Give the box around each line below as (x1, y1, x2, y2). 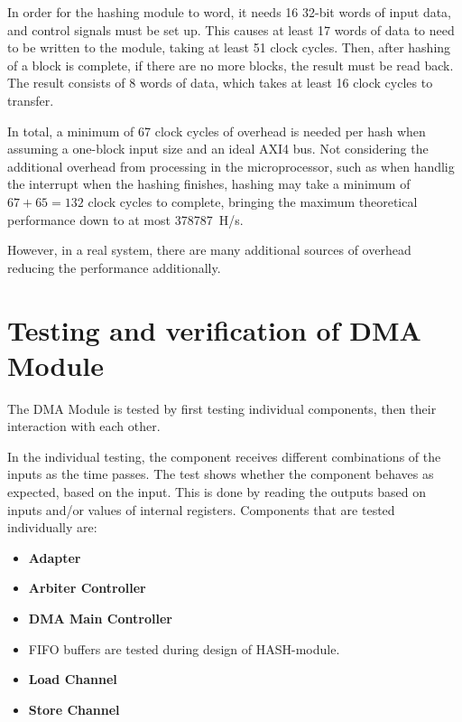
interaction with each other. (7, 417, 161, 436)
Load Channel (28, 670, 117, 689)
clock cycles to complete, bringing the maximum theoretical (88, 192, 418, 211)
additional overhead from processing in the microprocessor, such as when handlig (7, 156, 455, 175)
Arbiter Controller (28, 578, 146, 597)
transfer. (7, 90, 54, 109)
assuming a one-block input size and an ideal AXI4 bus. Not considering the (7, 139, 429, 158)
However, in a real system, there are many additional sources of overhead (7, 240, 411, 259)
